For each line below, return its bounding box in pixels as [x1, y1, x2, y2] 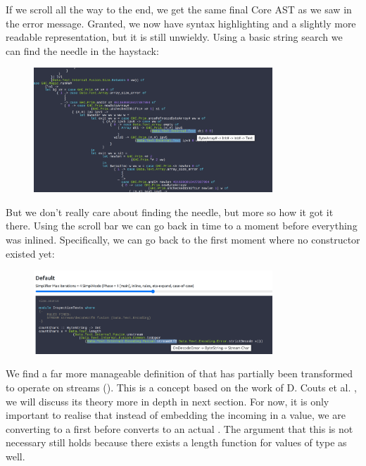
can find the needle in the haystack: [6, 43, 159, 58]
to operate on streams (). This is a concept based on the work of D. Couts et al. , [6, 379, 357, 394]
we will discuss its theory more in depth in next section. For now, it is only [6, 393, 329, 408]
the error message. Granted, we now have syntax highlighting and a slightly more [6, 15, 356, 30]
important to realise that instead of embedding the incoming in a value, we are [6, 408, 346, 422]
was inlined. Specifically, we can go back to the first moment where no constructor [6, 232, 360, 247]
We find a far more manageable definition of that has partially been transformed [6, 366, 353, 381]
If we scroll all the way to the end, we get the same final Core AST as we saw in [6, 2, 352, 16]
